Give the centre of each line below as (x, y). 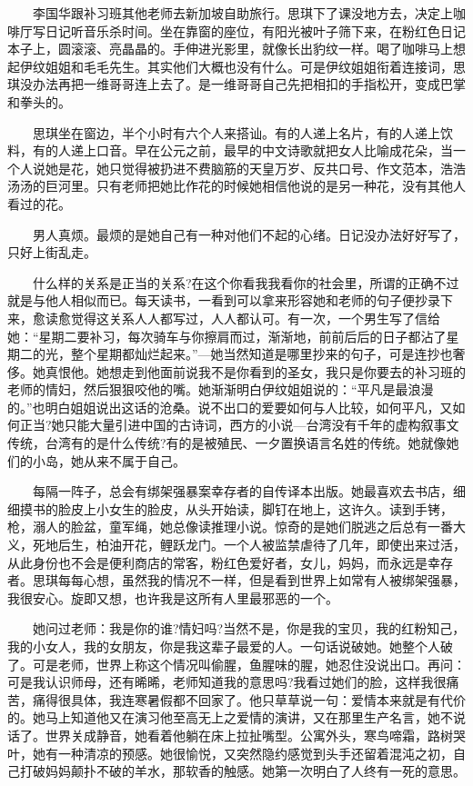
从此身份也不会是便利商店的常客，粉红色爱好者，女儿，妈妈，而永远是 (217, 562)
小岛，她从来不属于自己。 (109, 460)
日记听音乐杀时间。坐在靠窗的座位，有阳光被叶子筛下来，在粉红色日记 (255, 30)
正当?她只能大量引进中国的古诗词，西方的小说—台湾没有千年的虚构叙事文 (239, 425)
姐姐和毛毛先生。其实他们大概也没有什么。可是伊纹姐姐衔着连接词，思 (255, 66)
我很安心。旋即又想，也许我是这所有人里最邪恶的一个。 (173, 597)
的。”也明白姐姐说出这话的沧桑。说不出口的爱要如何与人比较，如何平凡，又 (230, 407)
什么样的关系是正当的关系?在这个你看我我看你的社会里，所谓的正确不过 (246, 282)
